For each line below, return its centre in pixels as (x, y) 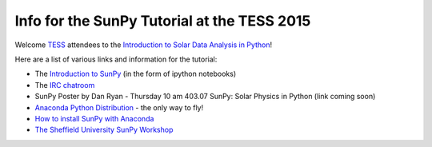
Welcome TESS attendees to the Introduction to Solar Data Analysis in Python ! (143, 45)
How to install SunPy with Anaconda (94, 118)
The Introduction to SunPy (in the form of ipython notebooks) (136, 74)
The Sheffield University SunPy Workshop (104, 130)
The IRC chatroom (65, 85)
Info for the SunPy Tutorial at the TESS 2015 (163, 21)
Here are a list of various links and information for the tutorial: (116, 59)
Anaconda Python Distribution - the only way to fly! (119, 107)
